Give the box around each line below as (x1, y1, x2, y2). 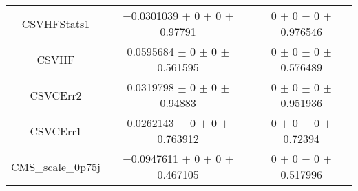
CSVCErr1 (30, 122, 82, 139)
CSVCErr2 (30, 87, 82, 103)
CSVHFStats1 (21, 15, 90, 32)
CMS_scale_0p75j (11, 158, 101, 175)
